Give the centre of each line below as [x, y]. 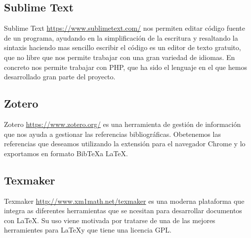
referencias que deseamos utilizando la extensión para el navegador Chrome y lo [125, 144]
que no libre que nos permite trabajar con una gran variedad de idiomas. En [120, 57]
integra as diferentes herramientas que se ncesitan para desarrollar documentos [123, 210]
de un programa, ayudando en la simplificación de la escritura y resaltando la [121, 37]
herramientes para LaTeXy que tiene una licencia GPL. [88, 230]
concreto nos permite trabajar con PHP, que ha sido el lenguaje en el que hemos [125, 67]
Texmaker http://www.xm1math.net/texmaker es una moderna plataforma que [124, 201]
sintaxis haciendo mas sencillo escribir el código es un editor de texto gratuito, [123, 47]
